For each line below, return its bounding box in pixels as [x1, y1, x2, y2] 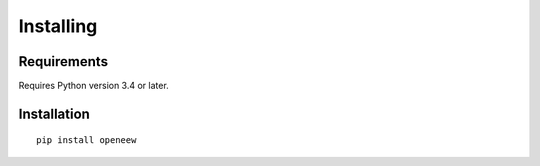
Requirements [18, 53, 109, 70]
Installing [18, 15, 98, 37]
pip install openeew [36, 135, 137, 146]
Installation [18, 105, 90, 122]
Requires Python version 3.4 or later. [18, 80, 169, 92]
